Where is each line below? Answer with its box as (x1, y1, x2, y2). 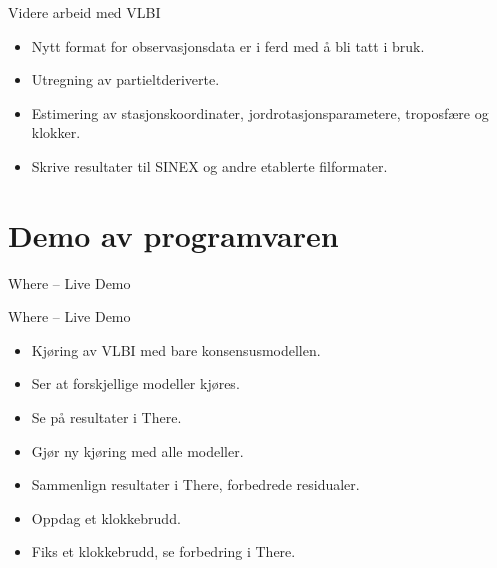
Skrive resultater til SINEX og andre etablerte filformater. (31, 155, 388, 176)
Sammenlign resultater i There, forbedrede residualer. (31, 474, 360, 495)
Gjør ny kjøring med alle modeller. (31, 440, 244, 461)
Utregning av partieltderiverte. (31, 69, 220, 90)
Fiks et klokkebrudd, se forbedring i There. (31, 541, 296, 562)
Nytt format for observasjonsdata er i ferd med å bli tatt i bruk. (31, 35, 425, 56)
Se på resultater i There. (31, 407, 182, 428)
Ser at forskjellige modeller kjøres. (31, 373, 240, 394)
